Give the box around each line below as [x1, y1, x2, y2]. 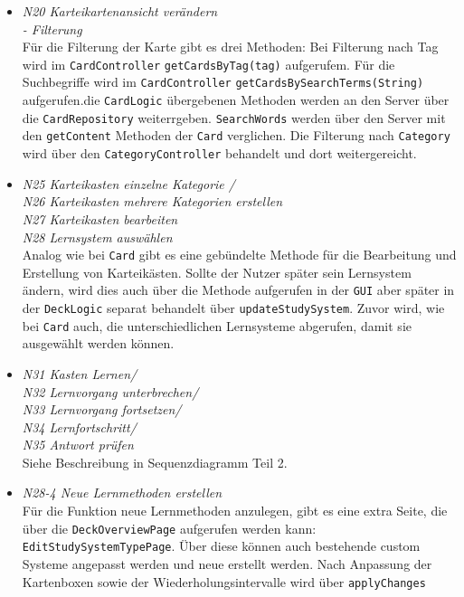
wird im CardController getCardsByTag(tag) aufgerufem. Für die [22, 54, 395, 73]
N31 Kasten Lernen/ [22, 364, 137, 383]
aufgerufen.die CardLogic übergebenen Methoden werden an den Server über [22, 90, 450, 109]
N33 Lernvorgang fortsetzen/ [22, 400, 182, 419]
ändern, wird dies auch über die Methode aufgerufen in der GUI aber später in [22, 280, 455, 299]
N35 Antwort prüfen [22, 435, 134, 454]
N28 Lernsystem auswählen [22, 227, 173, 246]
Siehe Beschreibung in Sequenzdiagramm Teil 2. [22, 452, 288, 471]
